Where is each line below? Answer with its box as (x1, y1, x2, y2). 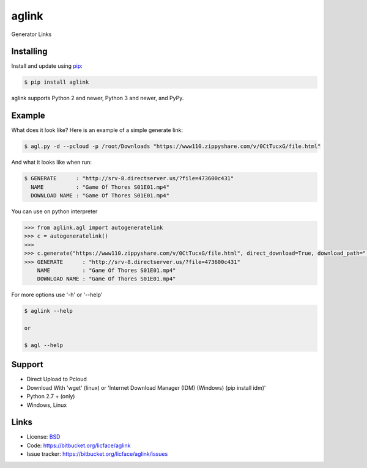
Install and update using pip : (11, 62, 83, 70)
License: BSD (26, 433, 61, 441)
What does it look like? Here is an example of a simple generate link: (11, 126, 183, 134)
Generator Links (11, 31, 52, 38)
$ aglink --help (24, 307, 73, 315)
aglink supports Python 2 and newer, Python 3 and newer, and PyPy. (11, 95, 184, 102)
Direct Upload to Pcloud (26, 376, 87, 383)
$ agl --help (24, 342, 64, 348)
